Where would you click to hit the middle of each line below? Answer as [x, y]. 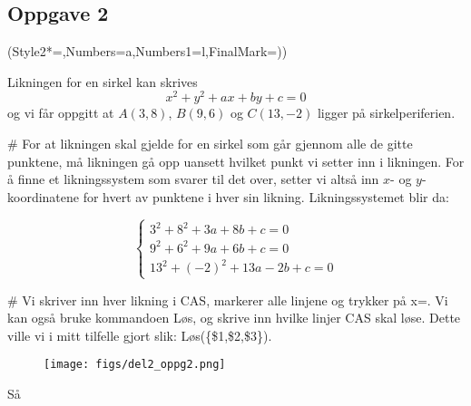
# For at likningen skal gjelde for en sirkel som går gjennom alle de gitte [210, 144]
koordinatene [44, 196]
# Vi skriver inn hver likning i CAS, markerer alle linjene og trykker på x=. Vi [228, 300]
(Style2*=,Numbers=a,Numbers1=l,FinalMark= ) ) [147, 51]
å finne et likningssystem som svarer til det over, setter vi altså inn [193, 179]
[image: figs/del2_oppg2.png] [135, 365]
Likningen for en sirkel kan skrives [103, 81]
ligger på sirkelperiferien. [386, 113]
